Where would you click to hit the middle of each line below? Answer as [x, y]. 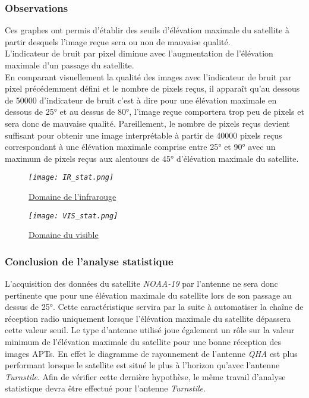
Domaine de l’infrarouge [72, 196]
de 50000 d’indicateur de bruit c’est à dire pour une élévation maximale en [141, 100]
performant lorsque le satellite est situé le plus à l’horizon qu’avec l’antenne [142, 365]
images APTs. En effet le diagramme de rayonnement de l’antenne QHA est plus [151, 353]
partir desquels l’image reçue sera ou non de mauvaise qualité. [118, 41]
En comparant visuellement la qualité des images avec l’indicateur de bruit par [148, 76]
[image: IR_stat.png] [71, 178]
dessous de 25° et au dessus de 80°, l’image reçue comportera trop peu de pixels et [154, 112]
